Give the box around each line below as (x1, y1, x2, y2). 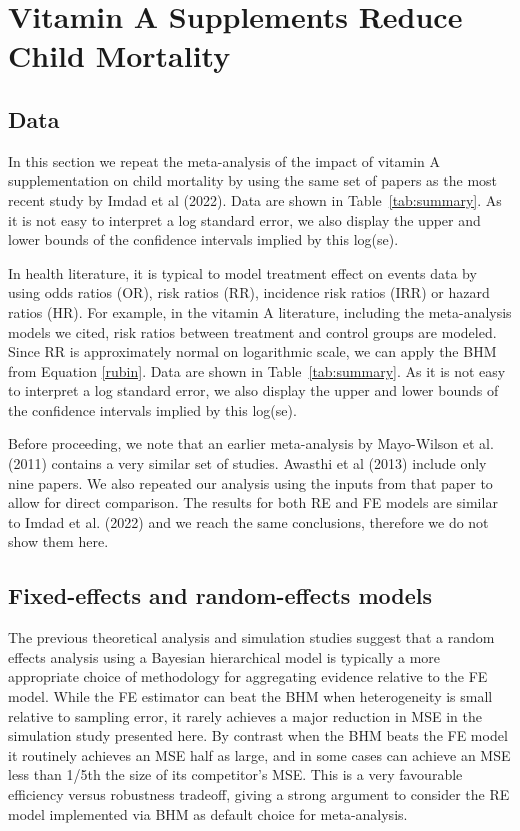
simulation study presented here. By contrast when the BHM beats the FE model (8, 725, 508, 746)
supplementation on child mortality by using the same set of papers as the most (8, 170, 498, 191)
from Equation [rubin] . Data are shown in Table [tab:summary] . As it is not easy (8, 360, 506, 381)
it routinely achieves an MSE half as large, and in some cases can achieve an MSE (8, 744, 511, 765)
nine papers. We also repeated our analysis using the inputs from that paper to (8, 472, 493, 493)
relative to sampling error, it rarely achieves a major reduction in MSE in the (8, 705, 482, 726)
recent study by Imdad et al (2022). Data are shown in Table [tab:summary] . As (8, 189, 502, 210)
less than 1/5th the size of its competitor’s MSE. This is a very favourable (8, 764, 463, 785)
